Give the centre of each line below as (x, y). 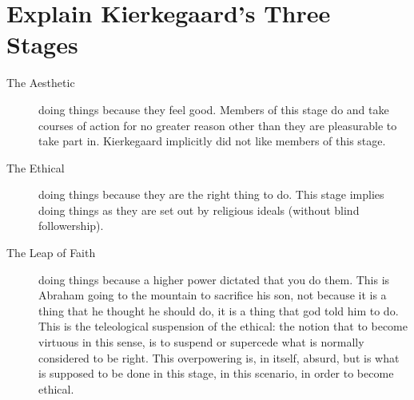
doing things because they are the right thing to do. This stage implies (211, 194)
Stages (42, 44)
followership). (71, 226)
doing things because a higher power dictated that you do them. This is (214, 279)
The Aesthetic (41, 83)
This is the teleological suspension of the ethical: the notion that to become (223, 326)
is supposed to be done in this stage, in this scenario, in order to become (216, 373)
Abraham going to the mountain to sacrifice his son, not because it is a (213, 295)
